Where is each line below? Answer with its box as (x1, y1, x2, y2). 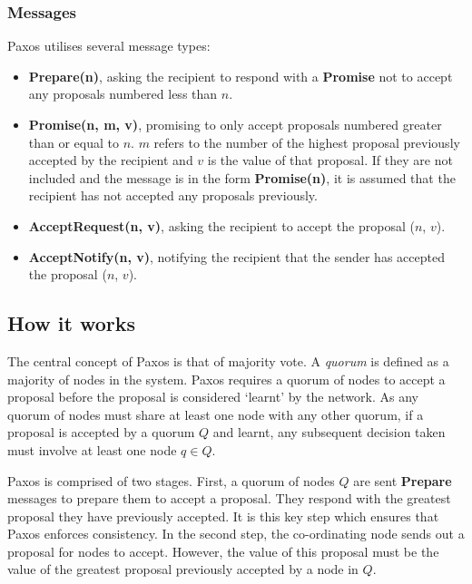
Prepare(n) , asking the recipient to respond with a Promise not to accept (28, 66, 453, 85)
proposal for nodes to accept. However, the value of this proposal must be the (7, 541, 439, 560)
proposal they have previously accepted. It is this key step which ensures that (7, 506, 439, 525)
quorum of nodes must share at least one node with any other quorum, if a (7, 404, 424, 423)
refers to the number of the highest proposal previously (153, 132, 460, 151)
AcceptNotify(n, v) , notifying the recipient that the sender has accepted (28, 247, 445, 266)
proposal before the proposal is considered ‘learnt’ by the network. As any (7, 387, 418, 406)
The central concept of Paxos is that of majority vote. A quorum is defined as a (7, 351, 449, 370)
